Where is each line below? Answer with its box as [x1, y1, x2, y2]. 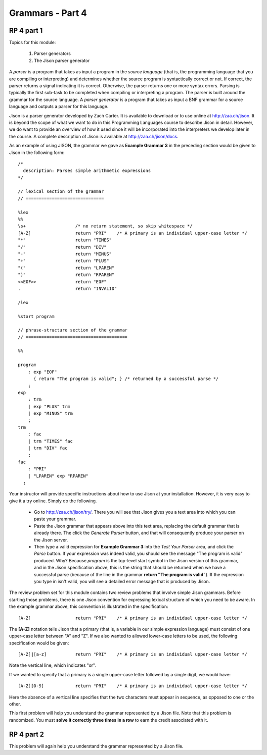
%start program [18, 314, 55, 319]
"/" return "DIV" [18, 244, 107, 250]
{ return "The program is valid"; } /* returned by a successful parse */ [33, 376, 219, 381]
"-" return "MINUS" [18, 251, 112, 257]
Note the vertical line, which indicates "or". [9, 662, 96, 668]
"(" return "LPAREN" [18, 265, 115, 270]
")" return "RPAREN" [18, 272, 115, 277]
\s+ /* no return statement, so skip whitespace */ [18, 223, 193, 229]
